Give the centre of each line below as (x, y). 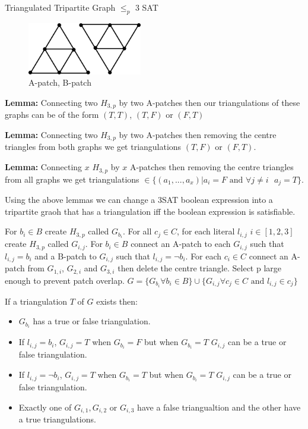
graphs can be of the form (52, 115)
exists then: (117, 301)
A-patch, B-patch (60, 82)
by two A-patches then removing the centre (198, 135)
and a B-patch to (66, 256)
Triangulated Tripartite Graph (60, 7)
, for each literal (206, 231)
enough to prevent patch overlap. (65, 280)
